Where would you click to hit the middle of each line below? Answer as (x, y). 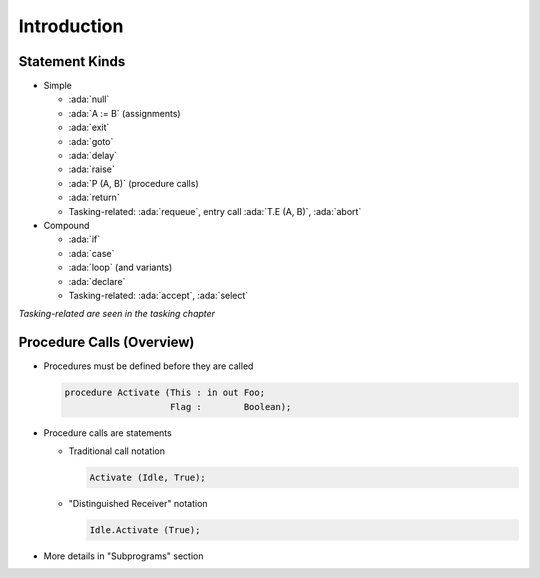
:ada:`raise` (91, 169)
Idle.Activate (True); (145, 529)
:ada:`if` (84, 239)
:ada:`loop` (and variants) (120, 267)
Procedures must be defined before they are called (148, 366)
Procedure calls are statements (107, 432)
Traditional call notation (116, 451)
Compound (66, 225)
